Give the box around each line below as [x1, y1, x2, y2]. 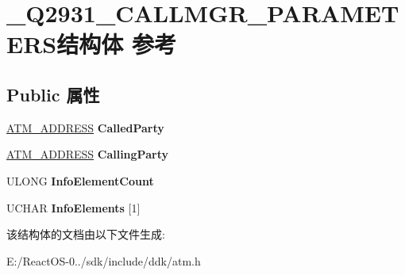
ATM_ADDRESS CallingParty [6, 146, 168, 162]
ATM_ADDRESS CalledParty [6, 119, 164, 136]
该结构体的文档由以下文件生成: [6, 226, 165, 243]
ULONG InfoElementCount [6, 172, 154, 189]
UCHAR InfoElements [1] [6, 199, 141, 216]
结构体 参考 [56, 28, 176, 60]
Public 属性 [6, 82, 100, 106]
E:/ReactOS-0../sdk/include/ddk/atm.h [6, 252, 201, 269]
